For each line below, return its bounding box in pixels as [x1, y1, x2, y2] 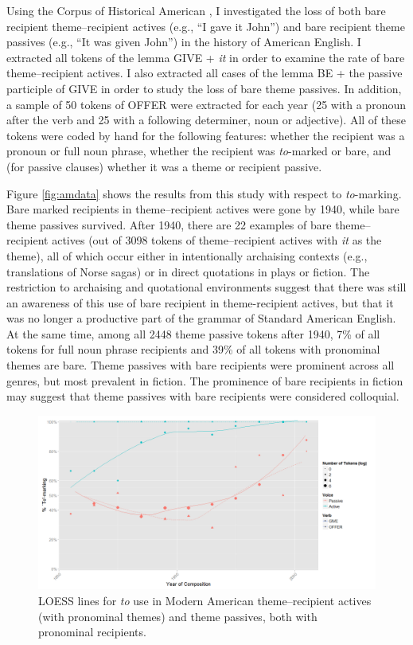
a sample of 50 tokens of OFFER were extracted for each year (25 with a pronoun [6, 96, 406, 112]
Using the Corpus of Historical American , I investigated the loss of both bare [6, 2, 386, 18]
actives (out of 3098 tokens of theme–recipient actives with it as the [52, 232, 382, 248]
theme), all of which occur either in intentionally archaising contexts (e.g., [6, 247, 368, 264]
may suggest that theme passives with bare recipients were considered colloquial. [6, 388, 399, 405]
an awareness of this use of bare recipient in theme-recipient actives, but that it [6, 294, 394, 311]
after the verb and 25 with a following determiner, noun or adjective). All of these [6, 111, 406, 128]
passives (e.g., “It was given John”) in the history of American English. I [6, 33, 361, 50]
